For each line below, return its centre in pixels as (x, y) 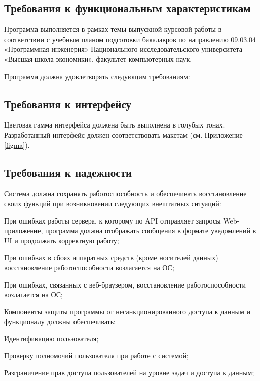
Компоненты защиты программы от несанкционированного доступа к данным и (127, 311)
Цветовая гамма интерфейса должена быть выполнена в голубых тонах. (115, 125)
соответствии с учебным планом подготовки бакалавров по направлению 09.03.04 (130, 39)
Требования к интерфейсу (68, 103)
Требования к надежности (68, 172)
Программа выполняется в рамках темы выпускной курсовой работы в (113, 29)
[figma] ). (17, 145)
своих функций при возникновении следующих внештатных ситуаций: (113, 203)
